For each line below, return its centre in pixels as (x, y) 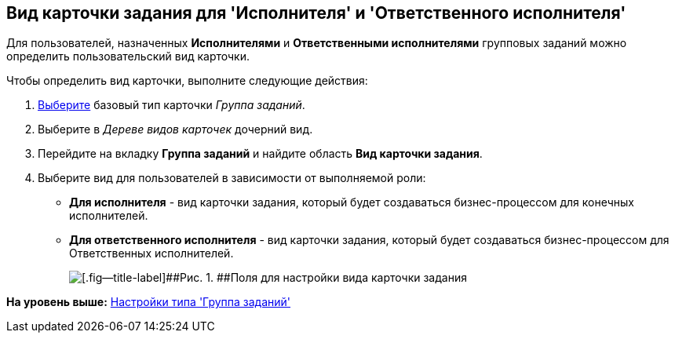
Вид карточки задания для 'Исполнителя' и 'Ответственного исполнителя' (316, 13)
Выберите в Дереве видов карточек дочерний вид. (175, 129)
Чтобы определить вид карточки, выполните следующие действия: (187, 81)
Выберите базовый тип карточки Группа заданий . (171, 105)
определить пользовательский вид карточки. (128, 56)
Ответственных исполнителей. (151, 253)
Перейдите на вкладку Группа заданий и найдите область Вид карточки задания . (260, 154)
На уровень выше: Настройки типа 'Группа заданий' (149, 302)
